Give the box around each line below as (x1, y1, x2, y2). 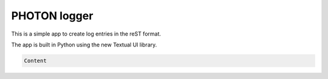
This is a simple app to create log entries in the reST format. (11, 30, 161, 37)
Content (24, 57, 47, 64)
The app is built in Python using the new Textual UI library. (11, 41, 157, 48)
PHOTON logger (11, 9, 94, 22)
